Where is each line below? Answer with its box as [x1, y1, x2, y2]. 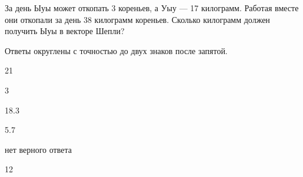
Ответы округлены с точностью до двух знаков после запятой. [5, 44, 228, 56]
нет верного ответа [5, 143, 72, 155]
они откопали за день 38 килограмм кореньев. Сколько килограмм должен [5, 13, 270, 25]
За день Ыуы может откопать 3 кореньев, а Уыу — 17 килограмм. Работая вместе [5, 2, 299, 14]
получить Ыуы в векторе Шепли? [5, 25, 125, 37]
